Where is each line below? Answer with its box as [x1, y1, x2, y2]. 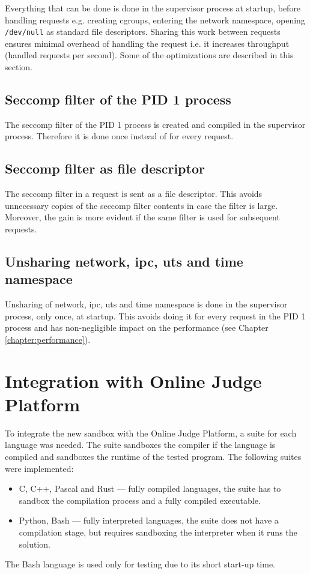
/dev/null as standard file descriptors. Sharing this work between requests [5, 25, 281, 38]
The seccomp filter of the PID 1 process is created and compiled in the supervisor [5, 118, 306, 130]
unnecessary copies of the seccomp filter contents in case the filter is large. [5, 199, 278, 211]
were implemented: [5, 462, 74, 474]
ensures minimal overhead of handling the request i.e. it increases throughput [5, 37, 290, 49]
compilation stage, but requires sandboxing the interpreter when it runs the [19, 526, 297, 539]
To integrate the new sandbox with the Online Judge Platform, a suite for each [5, 426, 297, 439]
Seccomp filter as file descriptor [5, 159, 205, 178]
